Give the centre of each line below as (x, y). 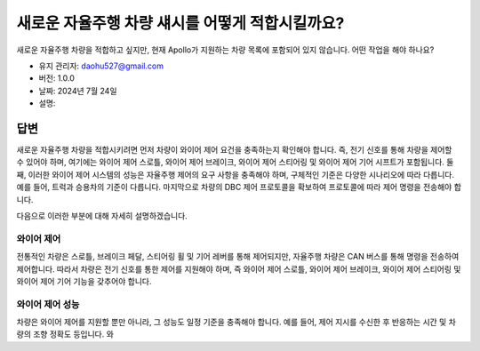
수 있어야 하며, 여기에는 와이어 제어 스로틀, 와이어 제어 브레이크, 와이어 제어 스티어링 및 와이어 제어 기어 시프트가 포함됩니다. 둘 (235, 162)
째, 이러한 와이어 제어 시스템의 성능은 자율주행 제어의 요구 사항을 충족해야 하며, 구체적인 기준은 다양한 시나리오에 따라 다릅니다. (236, 174)
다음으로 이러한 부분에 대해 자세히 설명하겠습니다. (102, 215)
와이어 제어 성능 (48, 304)
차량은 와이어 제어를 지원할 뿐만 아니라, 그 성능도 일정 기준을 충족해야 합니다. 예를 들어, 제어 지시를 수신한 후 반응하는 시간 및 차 (236, 322)
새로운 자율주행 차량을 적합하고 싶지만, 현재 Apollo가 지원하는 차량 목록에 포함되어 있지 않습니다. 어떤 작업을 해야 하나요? (225, 50)
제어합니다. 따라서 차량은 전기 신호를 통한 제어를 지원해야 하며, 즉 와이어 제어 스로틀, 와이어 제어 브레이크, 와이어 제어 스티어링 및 (239, 269)
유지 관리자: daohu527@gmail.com (101, 66)
